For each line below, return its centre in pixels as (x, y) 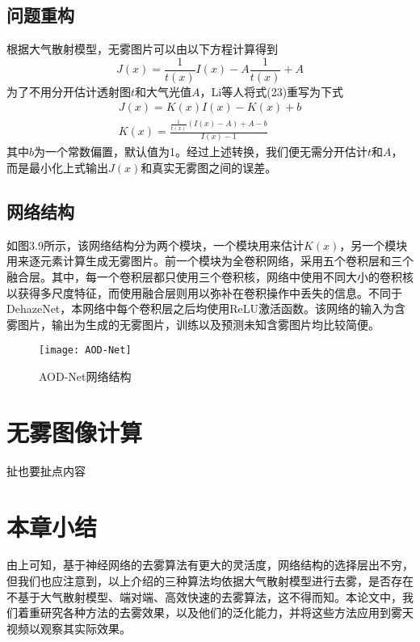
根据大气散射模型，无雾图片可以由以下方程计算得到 (142, 49)
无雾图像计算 (75, 431)
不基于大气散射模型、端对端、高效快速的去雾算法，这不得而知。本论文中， (204, 596)
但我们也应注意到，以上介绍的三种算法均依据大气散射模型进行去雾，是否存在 (210, 581)
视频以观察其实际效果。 (69, 628)
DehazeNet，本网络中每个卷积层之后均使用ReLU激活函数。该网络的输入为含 (206, 308)
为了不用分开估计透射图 (69, 91)
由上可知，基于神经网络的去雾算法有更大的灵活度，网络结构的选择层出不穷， (210, 565)
